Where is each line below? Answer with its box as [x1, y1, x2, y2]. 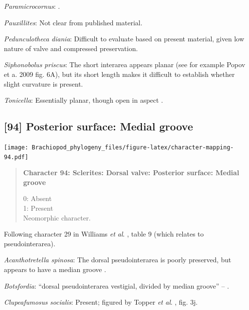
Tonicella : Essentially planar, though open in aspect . [4, 95, 163, 105]
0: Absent [23, 193, 52, 203]
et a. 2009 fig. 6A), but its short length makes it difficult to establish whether [4, 69, 235, 79]
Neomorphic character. [23, 212, 91, 222]
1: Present [23, 203, 53, 213]
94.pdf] [4, 153, 29, 161]
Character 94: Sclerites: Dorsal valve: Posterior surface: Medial [23, 167, 239, 178]
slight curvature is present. [4, 78, 83, 89]
